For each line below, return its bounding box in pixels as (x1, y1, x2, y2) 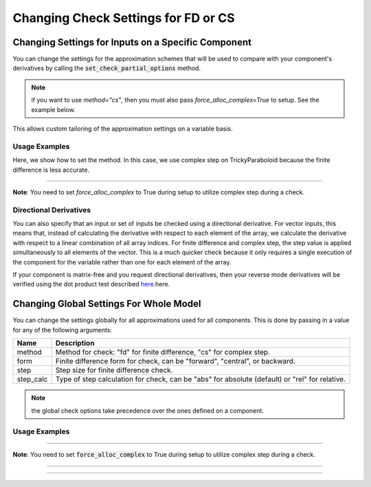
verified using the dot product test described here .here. (12, 280, 170, 288)
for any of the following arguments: (12, 326, 113, 334)
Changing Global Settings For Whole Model (12, 298, 201, 310)
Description (55, 339, 95, 348)
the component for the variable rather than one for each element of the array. (12, 258, 232, 266)
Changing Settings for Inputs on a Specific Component (12, 36, 252, 48)
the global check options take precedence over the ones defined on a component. (31, 406, 265, 415)
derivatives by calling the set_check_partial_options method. (12, 64, 201, 72)
